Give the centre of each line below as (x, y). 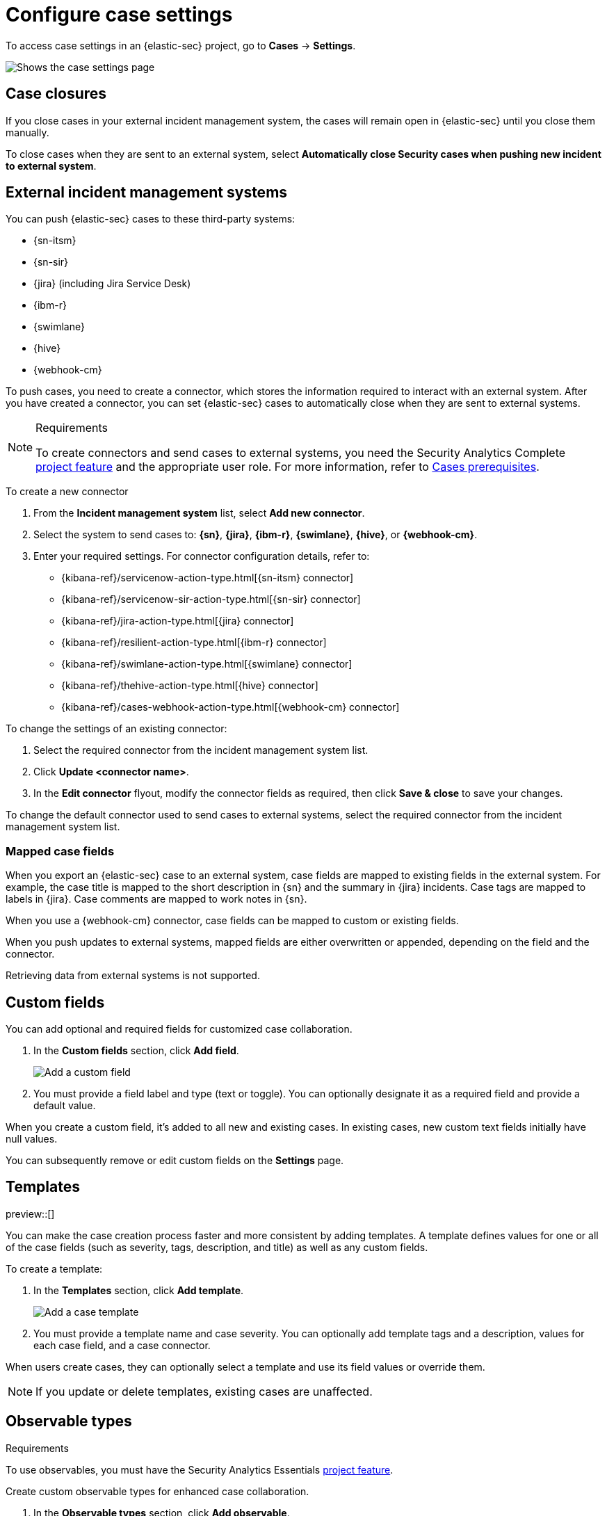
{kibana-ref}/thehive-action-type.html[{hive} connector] (190, 686)
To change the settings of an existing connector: (116, 729)
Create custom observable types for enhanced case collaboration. (157, 1491)
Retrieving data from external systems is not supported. (133, 976)
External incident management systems (147, 193)
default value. (65, 1106)
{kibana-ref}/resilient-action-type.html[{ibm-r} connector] (194, 643)
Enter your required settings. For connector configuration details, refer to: (202, 556)
